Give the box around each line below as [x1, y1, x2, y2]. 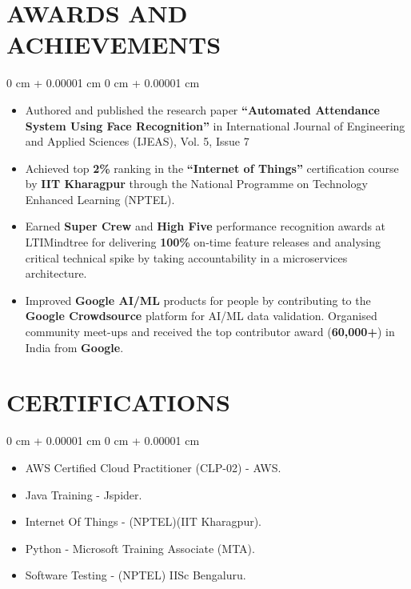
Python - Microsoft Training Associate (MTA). [25, 539, 255, 556]
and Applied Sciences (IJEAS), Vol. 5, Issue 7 [25, 133, 249, 150]
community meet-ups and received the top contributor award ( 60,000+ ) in [25, 323, 395, 340]
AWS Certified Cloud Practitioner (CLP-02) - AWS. [25, 459, 281, 475]
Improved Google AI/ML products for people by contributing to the [25, 291, 371, 308]
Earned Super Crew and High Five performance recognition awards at [25, 218, 386, 234]
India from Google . [25, 339, 124, 355]
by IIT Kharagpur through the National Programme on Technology [25, 175, 368, 192]
